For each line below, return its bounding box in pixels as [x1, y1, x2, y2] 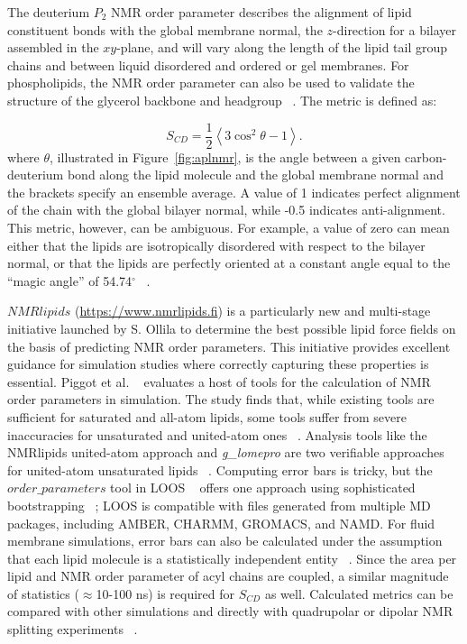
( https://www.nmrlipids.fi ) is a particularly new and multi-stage [74, 301, 431, 320]
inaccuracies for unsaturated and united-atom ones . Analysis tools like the [7, 425, 427, 444]
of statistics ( [7, 584, 79, 603]
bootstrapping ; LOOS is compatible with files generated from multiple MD [7, 495, 431, 514]
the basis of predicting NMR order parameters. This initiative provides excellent [7, 336, 451, 355]
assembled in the [7, 38, 99, 57]
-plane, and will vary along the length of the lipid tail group [116, 38, 448, 57]
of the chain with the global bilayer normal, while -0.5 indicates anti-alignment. [7, 200, 445, 219]
